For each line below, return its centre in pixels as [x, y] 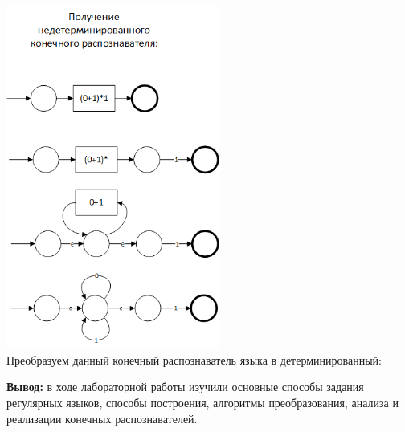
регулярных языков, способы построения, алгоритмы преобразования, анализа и [202, 402]
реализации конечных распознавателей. [102, 418]
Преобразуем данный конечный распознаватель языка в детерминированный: [194, 359]
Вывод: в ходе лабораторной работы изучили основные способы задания [185, 387]
